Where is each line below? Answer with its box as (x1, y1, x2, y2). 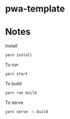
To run (5, 62, 19, 68)
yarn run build (5, 90, 37, 95)
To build (5, 80, 22, 86)
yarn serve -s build (5, 109, 48, 114)
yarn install (5, 52, 32, 58)
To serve (5, 99, 23, 105)
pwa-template (5, 3, 65, 15)
